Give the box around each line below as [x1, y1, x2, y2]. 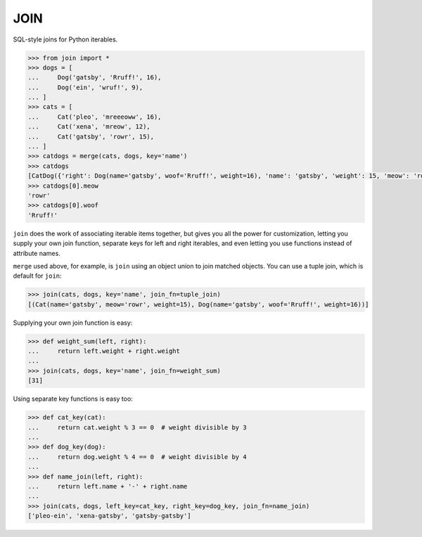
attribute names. [13, 249, 61, 257]
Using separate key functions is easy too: [13, 394, 133, 403]
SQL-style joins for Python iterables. [13, 35, 118, 44]
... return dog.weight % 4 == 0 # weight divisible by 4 [27, 453, 247, 460]
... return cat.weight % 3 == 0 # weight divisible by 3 [27, 423, 247, 432]
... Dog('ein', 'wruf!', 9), [27, 83, 143, 91]
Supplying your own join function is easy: [13, 318, 133, 327]
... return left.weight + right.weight [27, 347, 181, 355]
